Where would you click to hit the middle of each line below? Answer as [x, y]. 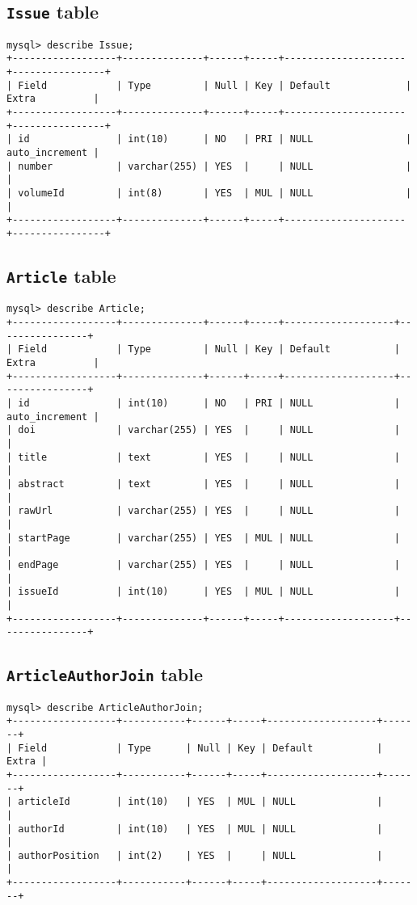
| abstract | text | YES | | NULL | [203, 484]
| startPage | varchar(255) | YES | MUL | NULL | [203, 538]
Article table [61, 276]
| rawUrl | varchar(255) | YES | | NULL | [203, 511]
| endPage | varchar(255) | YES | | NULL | [203, 564]
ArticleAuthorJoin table [105, 674]
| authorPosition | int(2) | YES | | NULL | [195, 855]
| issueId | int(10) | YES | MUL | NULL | [203, 592]
